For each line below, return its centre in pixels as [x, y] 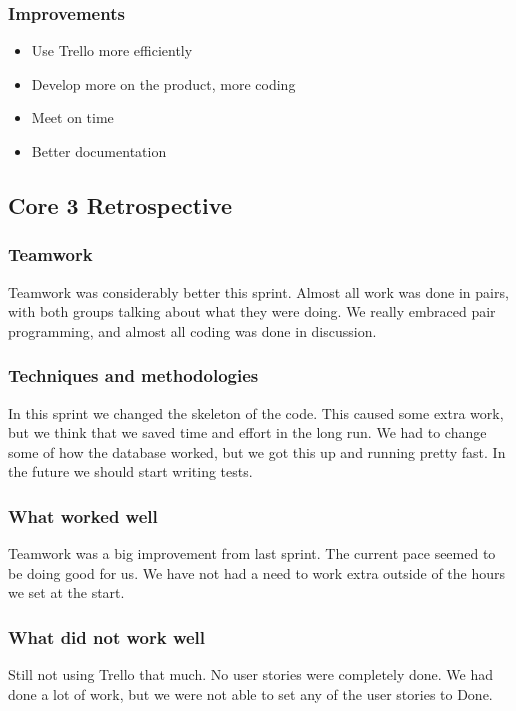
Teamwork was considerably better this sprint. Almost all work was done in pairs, [258, 291]
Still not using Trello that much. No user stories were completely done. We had [251, 674]
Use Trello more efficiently [112, 50]
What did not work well [107, 636]
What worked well [83, 515]
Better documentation [99, 151]
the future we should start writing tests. [130, 471]
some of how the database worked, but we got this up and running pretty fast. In [257, 451]
